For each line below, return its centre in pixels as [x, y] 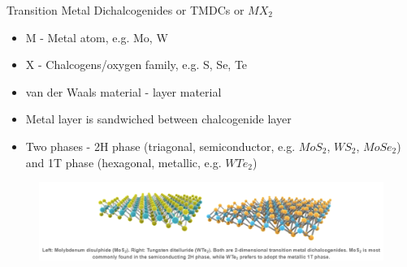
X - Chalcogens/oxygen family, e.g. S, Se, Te [136, 65]
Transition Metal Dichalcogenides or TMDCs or [126, 10]
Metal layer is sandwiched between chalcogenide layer [158, 119]
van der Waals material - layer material [123, 91]
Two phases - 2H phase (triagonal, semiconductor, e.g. [160, 146]
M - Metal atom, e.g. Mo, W [97, 37]
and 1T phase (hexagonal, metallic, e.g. [123, 162]
